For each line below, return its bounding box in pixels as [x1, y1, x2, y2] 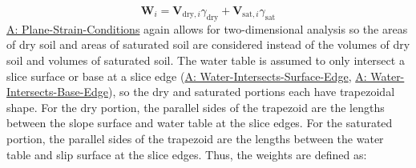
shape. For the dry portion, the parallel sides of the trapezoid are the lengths [6, 98, 385, 115]
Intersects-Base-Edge [6, 83, 109, 100]
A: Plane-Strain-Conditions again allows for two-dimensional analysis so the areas [6, 20, 408, 37]
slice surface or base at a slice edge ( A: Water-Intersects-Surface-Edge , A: [6, 67, 367, 84]
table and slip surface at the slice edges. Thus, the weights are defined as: [6, 146, 367, 162]
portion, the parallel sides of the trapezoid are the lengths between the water [6, 130, 384, 146]
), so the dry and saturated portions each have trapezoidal [108, 83, 395, 100]
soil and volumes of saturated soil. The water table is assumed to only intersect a [6, 51, 405, 68]
